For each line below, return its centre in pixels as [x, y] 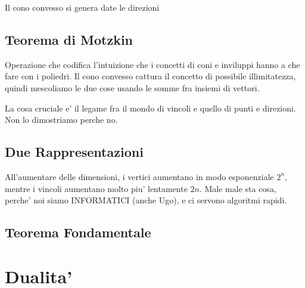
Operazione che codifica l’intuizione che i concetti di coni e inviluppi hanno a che [152, 64]
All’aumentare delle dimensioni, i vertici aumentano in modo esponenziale [139, 176]
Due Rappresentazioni [74, 152]
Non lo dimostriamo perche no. [61, 120]
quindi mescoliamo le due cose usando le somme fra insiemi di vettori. [132, 87]
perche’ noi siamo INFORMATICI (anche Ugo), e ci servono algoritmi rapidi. [146, 200]
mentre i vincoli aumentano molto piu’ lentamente [96, 188]
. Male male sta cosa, [238, 188]
